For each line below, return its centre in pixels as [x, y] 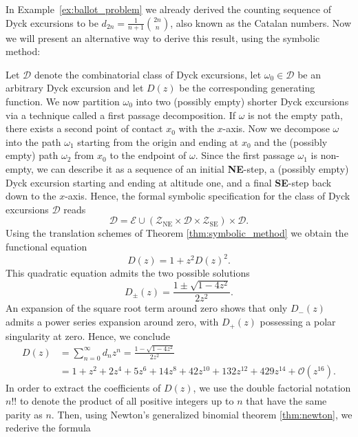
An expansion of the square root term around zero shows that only [147, 308]
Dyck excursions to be [52, 22]
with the [196, 128]
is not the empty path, [295, 115]
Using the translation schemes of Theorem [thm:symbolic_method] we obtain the [177, 233]
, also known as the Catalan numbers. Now [261, 22]
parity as [24, 414]
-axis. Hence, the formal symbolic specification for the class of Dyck [208, 196]
